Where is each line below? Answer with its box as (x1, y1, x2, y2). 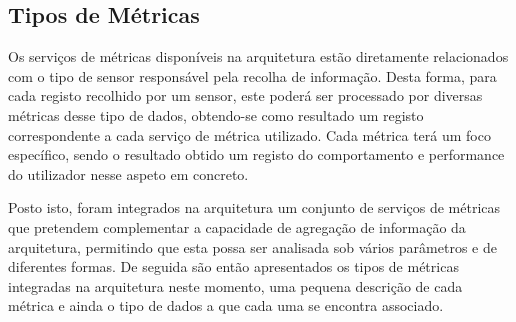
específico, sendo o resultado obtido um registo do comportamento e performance (8, 144, 505, 165)
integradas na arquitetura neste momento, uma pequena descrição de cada (8, 275, 463, 296)
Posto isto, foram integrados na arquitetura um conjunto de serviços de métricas (8, 197, 501, 218)
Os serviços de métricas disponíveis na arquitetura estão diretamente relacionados (8, 46, 509, 67)
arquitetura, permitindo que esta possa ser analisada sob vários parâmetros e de (8, 236, 497, 257)
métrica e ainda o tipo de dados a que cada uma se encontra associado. (8, 295, 444, 316)
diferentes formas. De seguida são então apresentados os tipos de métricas (8, 256, 459, 277)
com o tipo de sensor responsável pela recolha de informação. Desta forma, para (8, 65, 497, 86)
